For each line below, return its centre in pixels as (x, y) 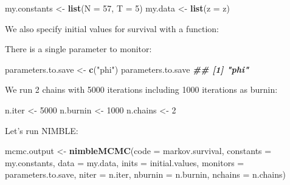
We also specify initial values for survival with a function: (112, 28)
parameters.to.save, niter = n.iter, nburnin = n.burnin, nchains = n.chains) (145, 174)
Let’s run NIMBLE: (42, 130)
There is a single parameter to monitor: (78, 49)
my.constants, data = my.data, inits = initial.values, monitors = (125, 162)
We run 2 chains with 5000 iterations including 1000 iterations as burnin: (141, 89)
